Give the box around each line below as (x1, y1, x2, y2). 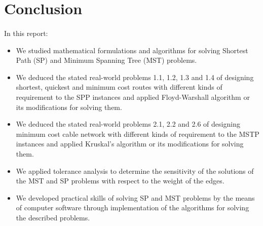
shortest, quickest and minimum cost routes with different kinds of (16, 82, 222, 92)
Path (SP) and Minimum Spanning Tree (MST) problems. (16, 55, 197, 65)
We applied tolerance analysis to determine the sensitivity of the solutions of (16, 165, 254, 176)
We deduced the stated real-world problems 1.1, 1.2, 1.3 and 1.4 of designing (16, 71, 254, 82)
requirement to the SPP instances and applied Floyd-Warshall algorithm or (16, 91, 250, 102)
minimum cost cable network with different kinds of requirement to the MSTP (16, 128, 259, 139)
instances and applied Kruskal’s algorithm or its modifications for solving (16, 138, 244, 149)
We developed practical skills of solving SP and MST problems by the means (16, 192, 255, 203)
